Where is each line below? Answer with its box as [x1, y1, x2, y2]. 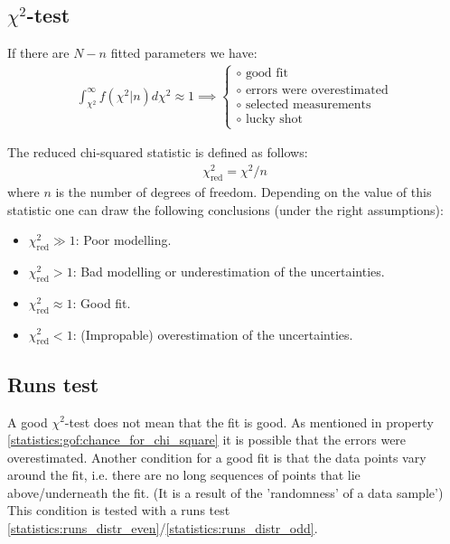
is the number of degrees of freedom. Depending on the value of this [55, 182, 432, 201]
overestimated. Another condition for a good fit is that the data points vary [7, 447, 427, 466]
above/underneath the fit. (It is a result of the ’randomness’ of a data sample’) [7, 483, 444, 502]
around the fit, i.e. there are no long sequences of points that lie [7, 465, 361, 484]
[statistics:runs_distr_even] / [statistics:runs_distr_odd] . [7, 519, 318, 538]
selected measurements [245, 98, 371, 112]
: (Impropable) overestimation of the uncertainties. [72, 324, 353, 343]
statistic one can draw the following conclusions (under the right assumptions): [7, 200, 444, 219]
